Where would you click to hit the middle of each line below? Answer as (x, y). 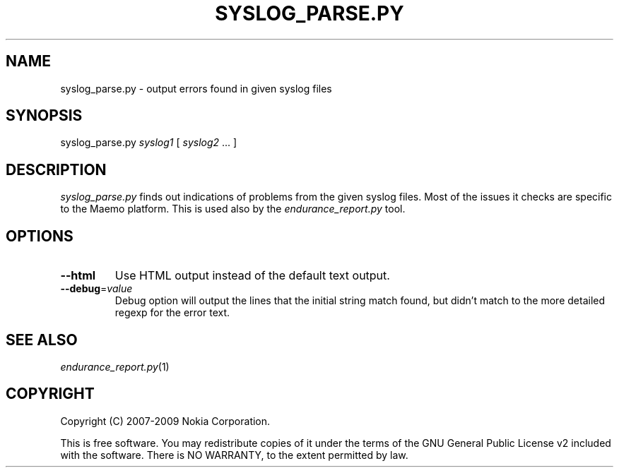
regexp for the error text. (172, 313)
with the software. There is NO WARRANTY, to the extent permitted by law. (234, 455)
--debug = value (96, 289)
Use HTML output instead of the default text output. (252, 276)
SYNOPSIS (44, 116)
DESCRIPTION (56, 169)
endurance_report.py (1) (115, 366)
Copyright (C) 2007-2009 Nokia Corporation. (165, 421)
